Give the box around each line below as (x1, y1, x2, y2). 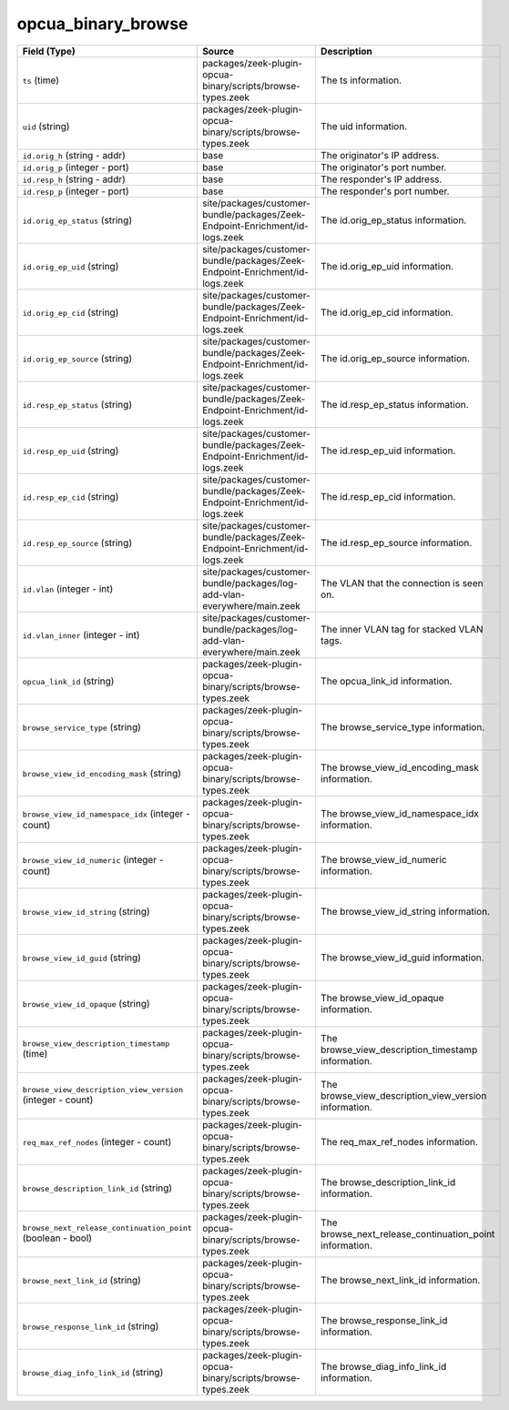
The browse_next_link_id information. (320, 1273, 481, 1286)
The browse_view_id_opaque (320, 991, 444, 1004)
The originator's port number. (320, 160, 447, 173)
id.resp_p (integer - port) (22, 185, 129, 198)
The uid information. (320, 119, 408, 132)
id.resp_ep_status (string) (22, 398, 132, 411)
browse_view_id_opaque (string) (22, 997, 150, 1009)
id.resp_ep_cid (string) (22, 490, 119, 502)
